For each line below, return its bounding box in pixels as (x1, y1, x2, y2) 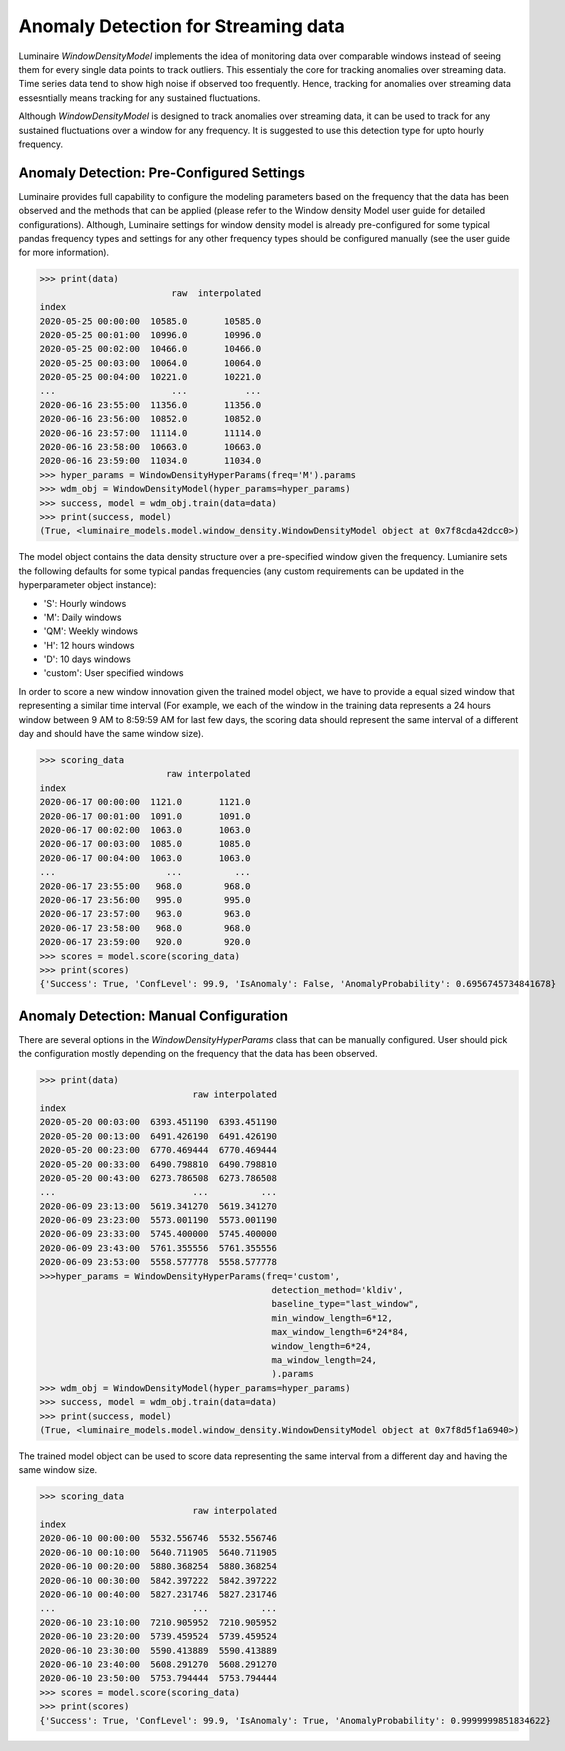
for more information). (18, 246, 110, 259)
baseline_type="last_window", (271, 1298, 420, 1310)
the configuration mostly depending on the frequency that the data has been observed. (18, 1048, 378, 1060)
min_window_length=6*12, (271, 1312, 394, 1324)
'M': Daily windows (43, 611, 122, 623)
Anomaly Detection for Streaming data (18, 15, 345, 37)
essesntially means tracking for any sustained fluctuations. (18, 91, 261, 104)
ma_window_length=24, (271, 1354, 378, 1365)
